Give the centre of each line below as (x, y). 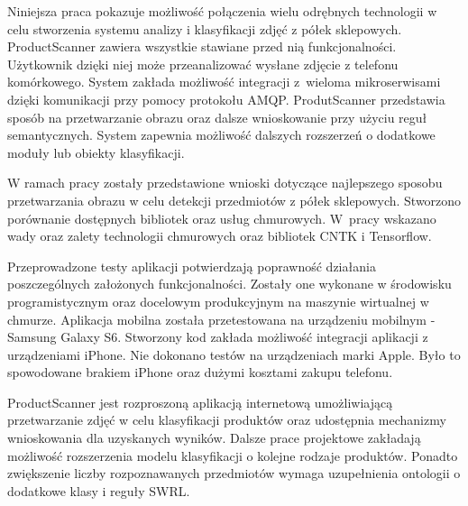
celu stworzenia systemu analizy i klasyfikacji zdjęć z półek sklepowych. (205, 28)
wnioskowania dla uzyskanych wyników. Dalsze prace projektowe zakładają (214, 438)
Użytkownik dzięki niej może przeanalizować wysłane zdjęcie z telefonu (203, 64)
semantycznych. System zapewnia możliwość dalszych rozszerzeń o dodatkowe (221, 135)
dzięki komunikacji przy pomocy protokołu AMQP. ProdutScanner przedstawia (226, 99)
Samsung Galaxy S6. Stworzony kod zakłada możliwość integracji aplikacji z (218, 337)
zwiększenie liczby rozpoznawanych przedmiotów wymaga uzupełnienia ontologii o (234, 473)
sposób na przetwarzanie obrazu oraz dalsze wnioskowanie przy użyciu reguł (217, 117)
